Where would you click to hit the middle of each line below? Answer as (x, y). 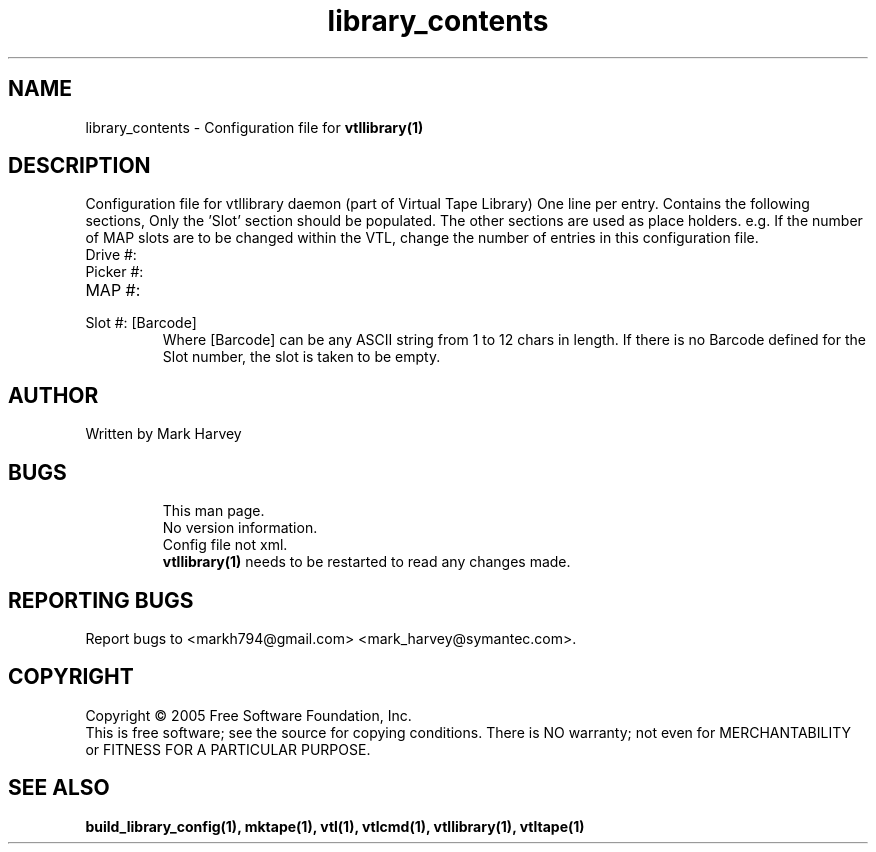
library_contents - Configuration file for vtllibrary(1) (254, 127)
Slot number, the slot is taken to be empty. (301, 357)
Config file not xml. (225, 545)
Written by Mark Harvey (163, 434)
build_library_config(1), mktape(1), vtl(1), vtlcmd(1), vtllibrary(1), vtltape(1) (335, 826)
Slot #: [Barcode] (141, 323)
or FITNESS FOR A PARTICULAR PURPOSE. (228, 749)
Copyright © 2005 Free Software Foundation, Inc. (248, 715)
